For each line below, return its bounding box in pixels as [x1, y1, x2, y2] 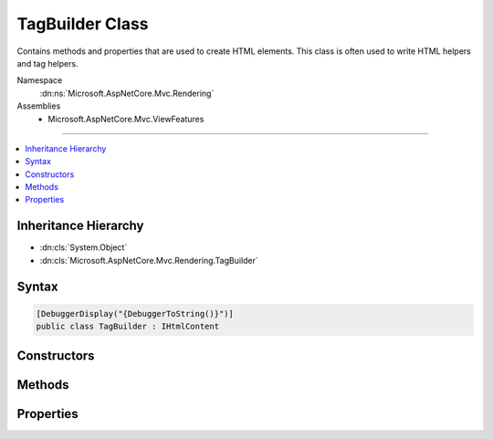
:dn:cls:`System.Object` [39, 242, 128, 253]
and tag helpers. [16, 57, 79, 68]
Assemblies [16, 100, 61, 111]
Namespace [16, 75, 63, 86]
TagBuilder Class [16, 14, 150, 34]
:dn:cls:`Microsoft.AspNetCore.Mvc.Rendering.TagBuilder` [39, 255, 259, 266]
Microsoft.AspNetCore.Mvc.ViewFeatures [47, 113, 205, 124]
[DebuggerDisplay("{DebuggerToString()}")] [36, 308, 235, 319]
